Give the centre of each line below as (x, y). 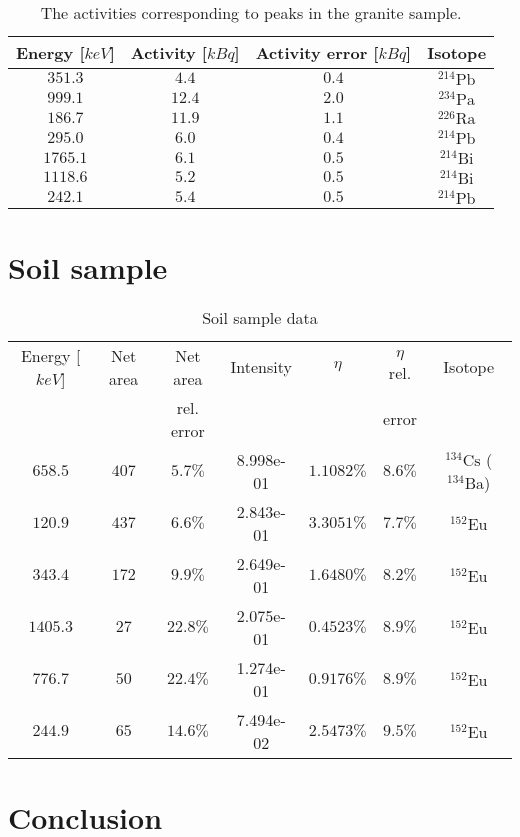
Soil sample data (260, 317)
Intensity (261, 367)
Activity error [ (317, 52)
